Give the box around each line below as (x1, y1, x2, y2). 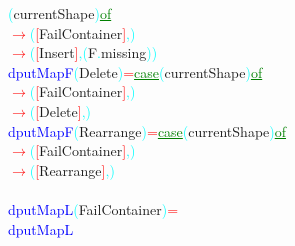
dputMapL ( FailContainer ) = (8, 198, 179, 219)
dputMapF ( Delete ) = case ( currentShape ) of (8, 61, 263, 82)
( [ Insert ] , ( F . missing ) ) (29, 42, 158, 63)
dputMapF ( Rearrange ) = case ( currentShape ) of (8, 120, 287, 141)
